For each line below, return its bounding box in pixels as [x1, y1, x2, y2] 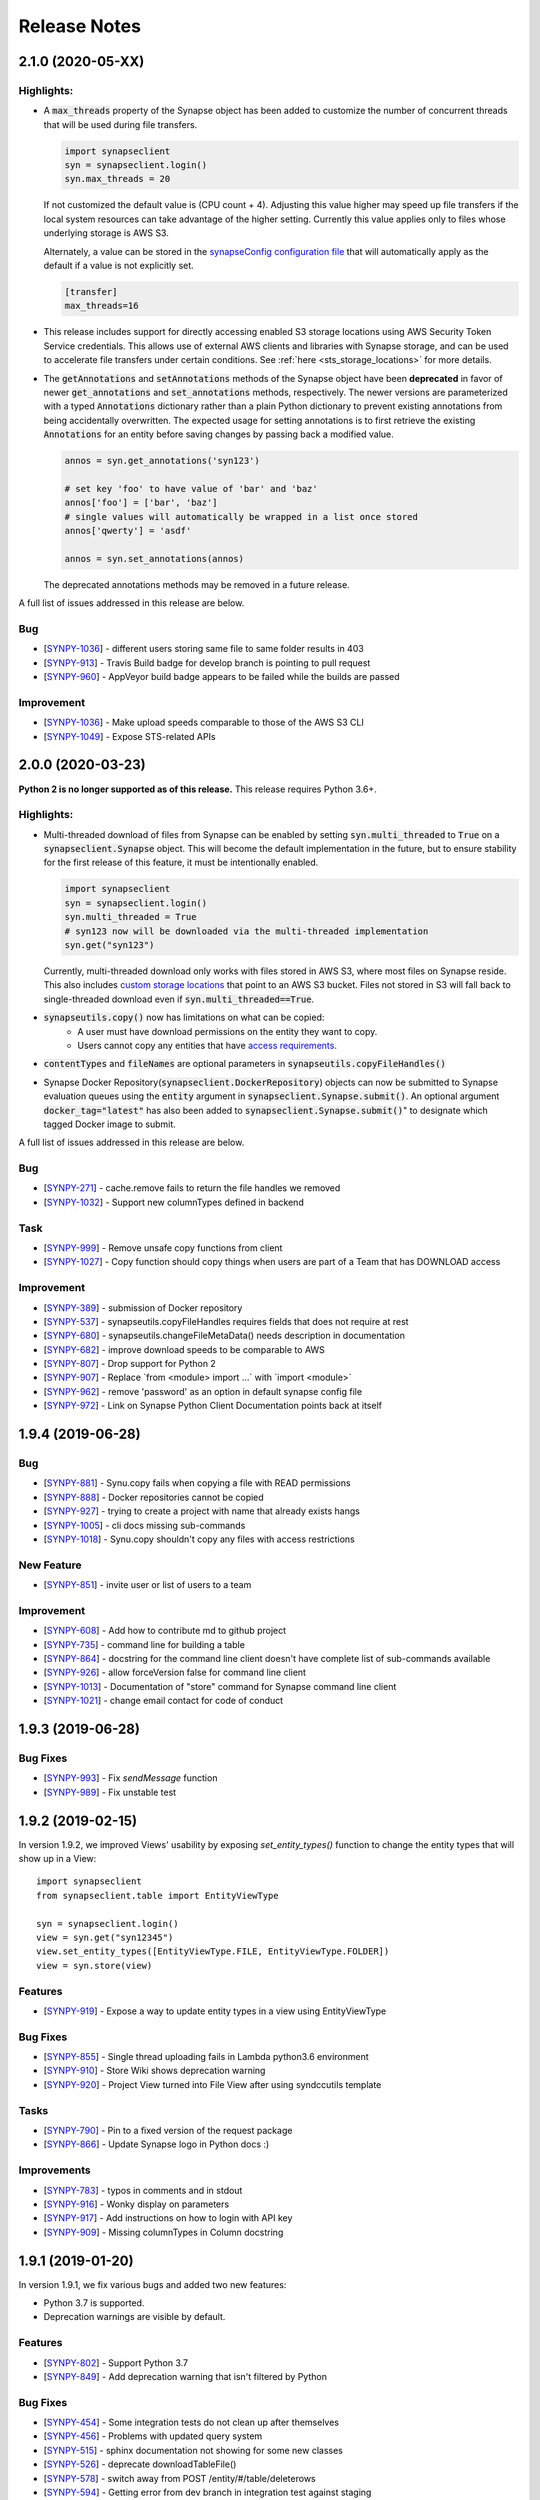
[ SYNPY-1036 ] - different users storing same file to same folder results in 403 [43, 643, 364, 655]
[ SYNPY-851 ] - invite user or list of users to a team [43, 1579, 252, 1591]
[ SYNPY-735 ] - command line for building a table [43, 1638, 245, 1650]
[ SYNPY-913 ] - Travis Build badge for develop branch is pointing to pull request [43, 656, 371, 669]
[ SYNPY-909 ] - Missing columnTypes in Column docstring [43, 2226, 284, 2238]
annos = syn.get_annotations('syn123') [64, 455, 260, 467]
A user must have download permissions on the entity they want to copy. [77, 1025, 378, 1037]
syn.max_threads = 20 [64, 173, 171, 185]
